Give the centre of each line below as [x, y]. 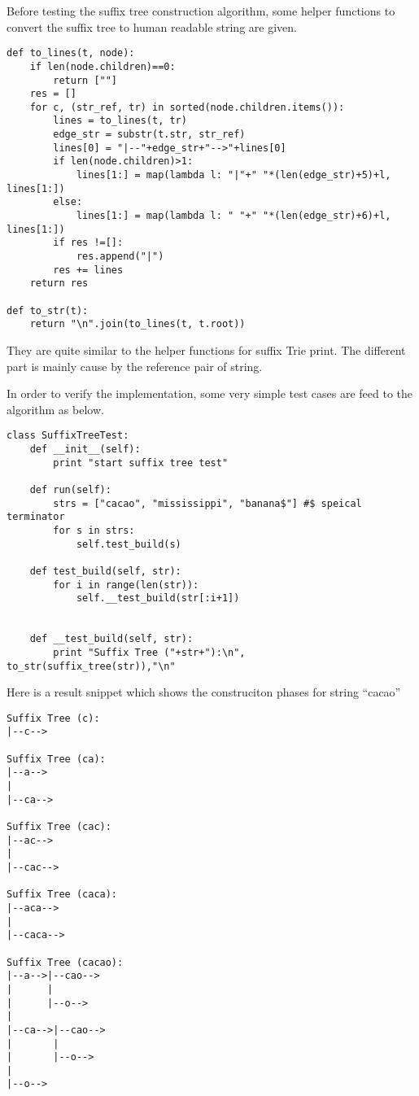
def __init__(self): [85, 449]
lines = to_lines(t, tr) [120, 121]
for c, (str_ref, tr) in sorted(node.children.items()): [187, 107]
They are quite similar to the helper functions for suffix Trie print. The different [206, 349]
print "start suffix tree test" [141, 463]
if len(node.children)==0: [103, 66]
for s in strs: [94, 530]
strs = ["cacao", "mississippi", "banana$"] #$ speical [207, 503]
